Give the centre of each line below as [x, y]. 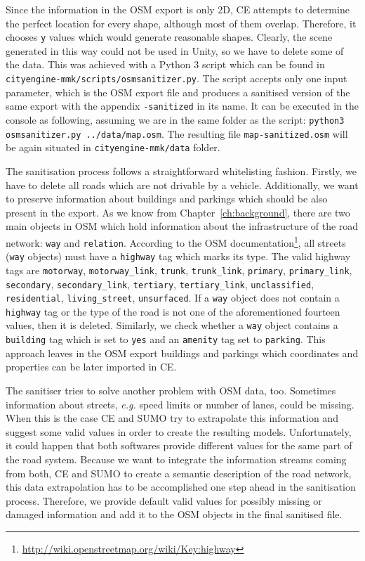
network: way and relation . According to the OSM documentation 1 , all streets [176, 241]
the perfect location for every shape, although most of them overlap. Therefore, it [181, 23]
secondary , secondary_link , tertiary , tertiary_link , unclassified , [160, 284]
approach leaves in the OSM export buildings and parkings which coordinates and [182, 353]
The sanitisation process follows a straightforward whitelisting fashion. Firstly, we [181, 170]
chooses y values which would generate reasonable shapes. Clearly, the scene [169, 37]
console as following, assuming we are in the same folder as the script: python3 [175, 119]
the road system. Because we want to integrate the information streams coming [176, 459]
